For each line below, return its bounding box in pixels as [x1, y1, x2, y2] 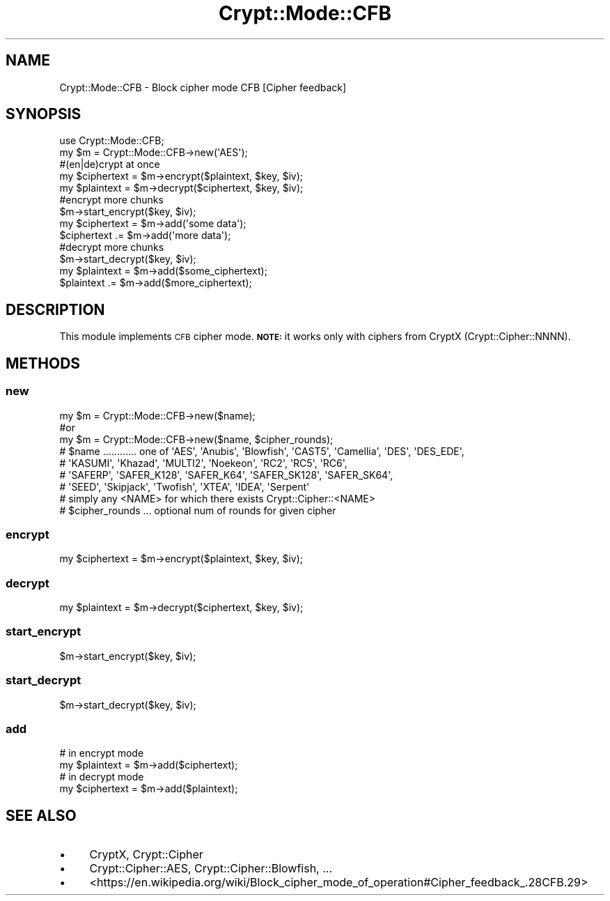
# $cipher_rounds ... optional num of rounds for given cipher [59, 504, 336, 516]
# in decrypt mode [59, 771, 144, 783]
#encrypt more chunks [59, 194, 164, 206]
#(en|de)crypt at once [59, 158, 160, 171]
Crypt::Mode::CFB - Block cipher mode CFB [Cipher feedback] [59, 81, 347, 93]
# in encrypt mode [59, 747, 144, 760]
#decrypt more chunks [59, 241, 164, 254]
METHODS [6, 354, 81, 372]
